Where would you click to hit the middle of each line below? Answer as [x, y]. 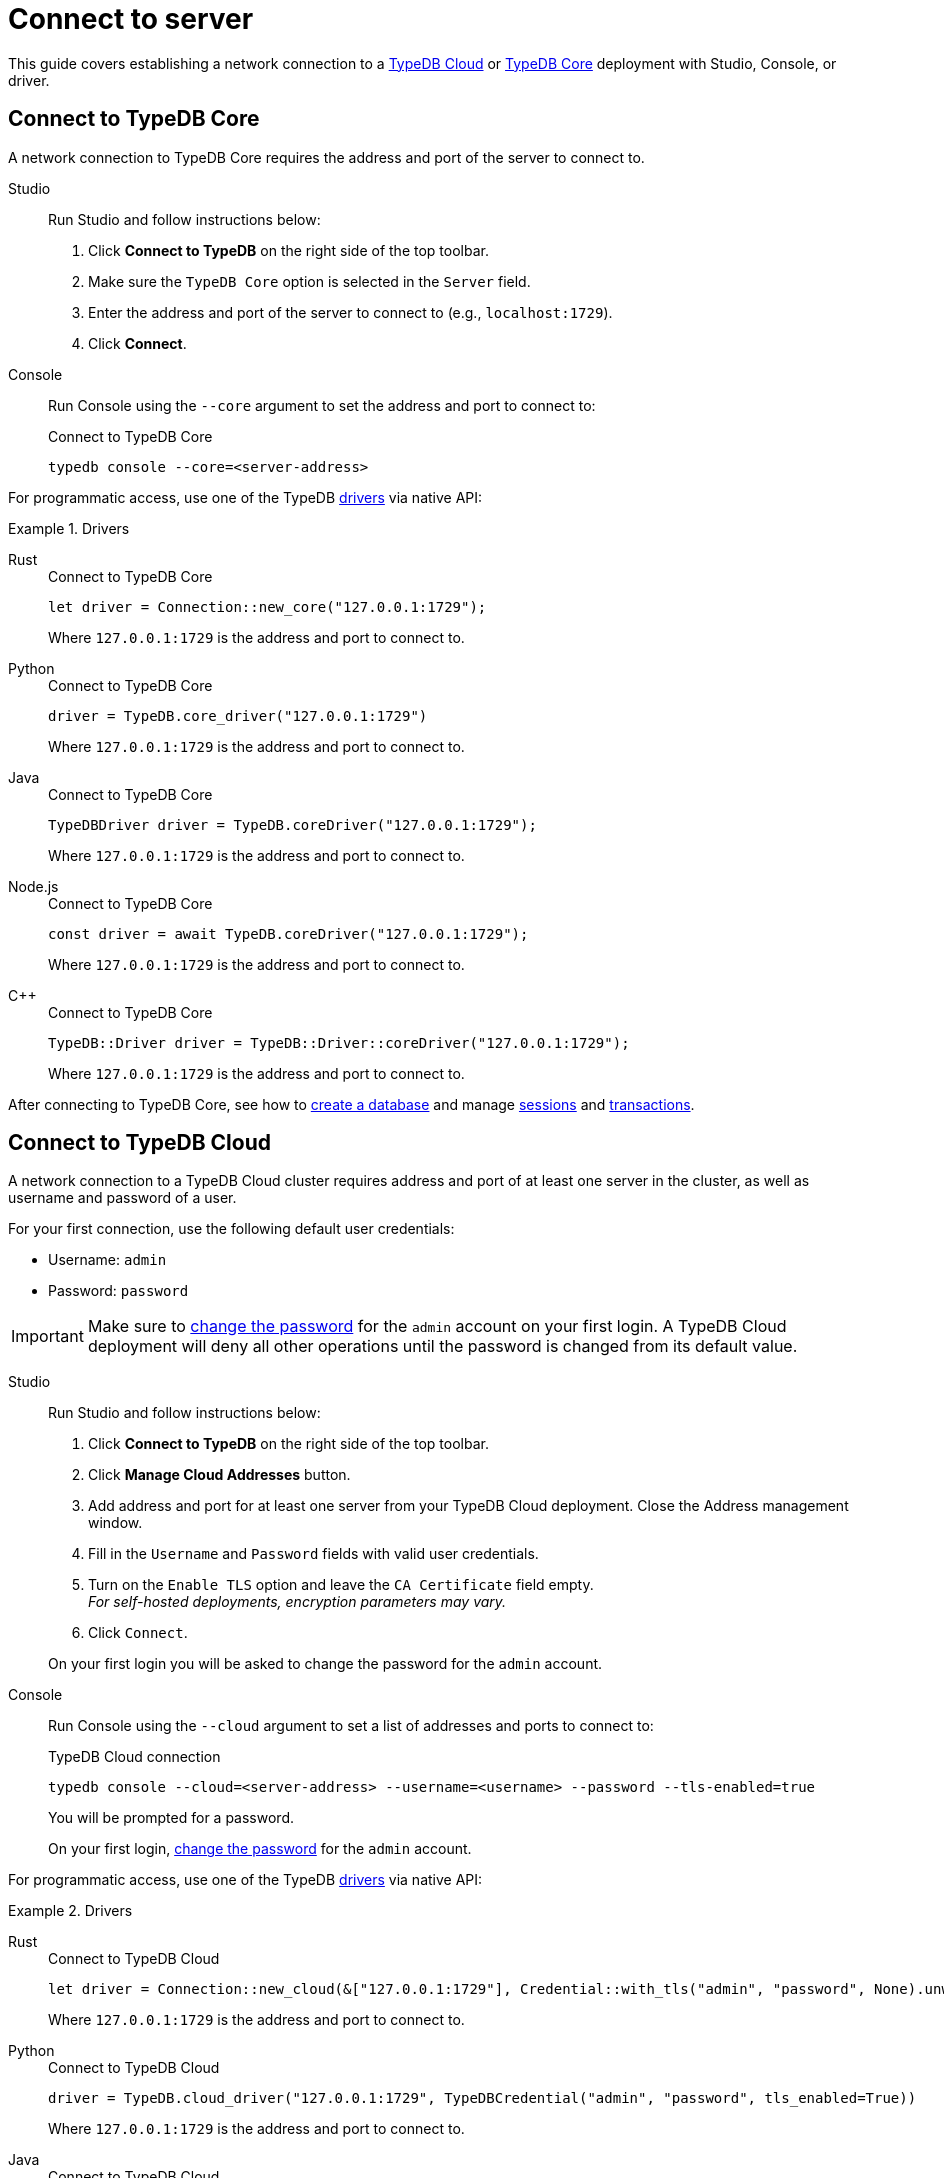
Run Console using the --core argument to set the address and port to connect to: [322, 405]
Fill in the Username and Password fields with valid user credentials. [313, 1554]
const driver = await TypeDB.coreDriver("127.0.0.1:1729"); [288, 933]
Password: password [118, 1291]
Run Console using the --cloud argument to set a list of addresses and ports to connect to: [351, 1726]
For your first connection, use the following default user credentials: [231, 1229]
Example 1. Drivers [69, 528]
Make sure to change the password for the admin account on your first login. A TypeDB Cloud [437, 1326]
